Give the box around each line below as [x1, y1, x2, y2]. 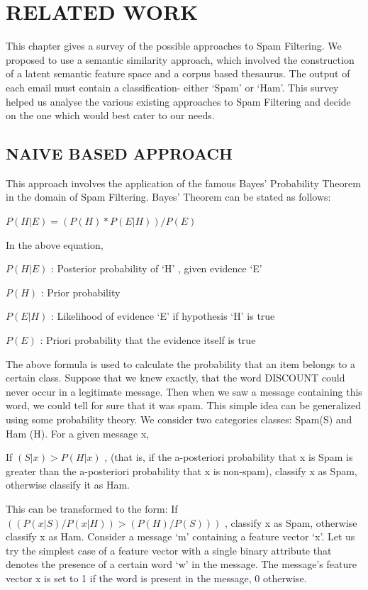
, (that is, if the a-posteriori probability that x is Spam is [104, 450, 353, 464]
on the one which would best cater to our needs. [6, 108, 215, 123]
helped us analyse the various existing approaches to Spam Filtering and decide [6, 94, 351, 108]
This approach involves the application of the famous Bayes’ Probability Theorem [6, 175, 361, 190]
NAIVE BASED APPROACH [6, 143, 233, 165]
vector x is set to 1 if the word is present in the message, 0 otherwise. [6, 570, 307, 585]
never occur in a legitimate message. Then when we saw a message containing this [6, 384, 362, 399]
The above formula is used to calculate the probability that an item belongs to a [6, 356, 356, 371]
